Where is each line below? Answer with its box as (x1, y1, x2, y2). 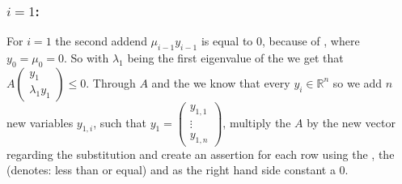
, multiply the (222, 113, 291, 131)
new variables (6, 113, 74, 131)
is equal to (201, 32, 253, 49)
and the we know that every (151, 74, 290, 91)
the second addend (55, 32, 147, 49)
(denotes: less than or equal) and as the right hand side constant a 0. (6, 161, 349, 178)
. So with (64, 49, 109, 66)
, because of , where (262, 32, 360, 49)
